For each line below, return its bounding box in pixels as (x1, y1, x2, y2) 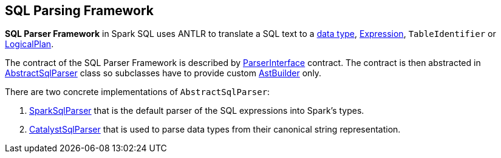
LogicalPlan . (5, 39, 54, 50)
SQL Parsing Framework (5, 3, 154, 18)
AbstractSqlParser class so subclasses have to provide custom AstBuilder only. (5, 68, 322, 79)
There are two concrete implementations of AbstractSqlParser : (5, 87, 270, 97)
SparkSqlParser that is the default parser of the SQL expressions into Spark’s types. (29, 105, 364, 116)
